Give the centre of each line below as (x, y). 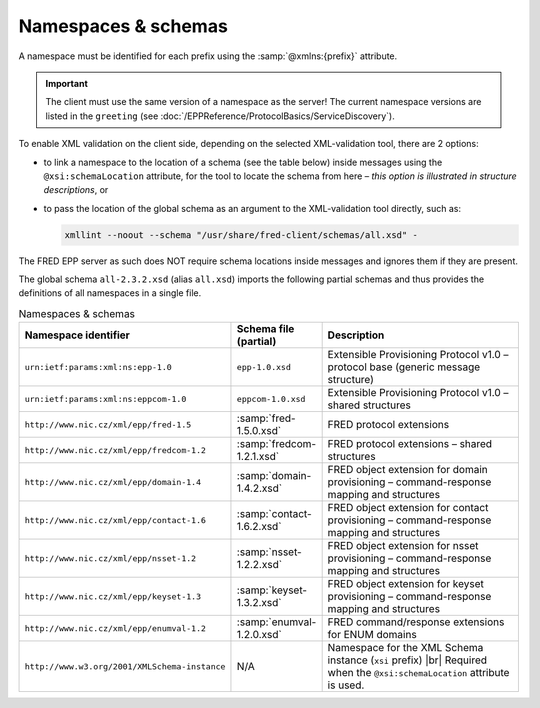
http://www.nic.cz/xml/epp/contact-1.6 (115, 520)
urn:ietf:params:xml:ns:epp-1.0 (98, 366)
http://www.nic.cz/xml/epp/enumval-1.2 (115, 628)
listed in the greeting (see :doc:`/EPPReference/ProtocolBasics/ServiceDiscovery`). (220, 116)
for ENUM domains (372, 635)
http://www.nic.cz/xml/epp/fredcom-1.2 (115, 450)
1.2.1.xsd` (258, 457)
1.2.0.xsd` (259, 635)
